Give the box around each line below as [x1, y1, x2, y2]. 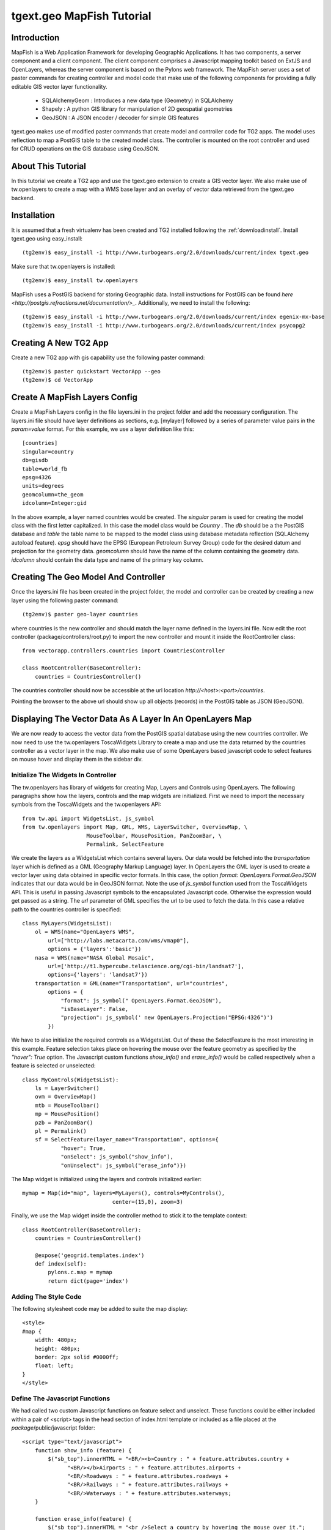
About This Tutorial [11, 161, 87, 171]
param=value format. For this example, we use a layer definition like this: [11, 425, 194, 433]
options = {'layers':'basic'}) [48, 946, 142, 953]
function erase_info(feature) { [34, 1515, 132, 1522]
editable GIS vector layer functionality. [11, 83, 107, 90]
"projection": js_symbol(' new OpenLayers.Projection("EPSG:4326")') [60, 1014, 274, 1021]
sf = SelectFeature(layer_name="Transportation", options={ [34, 1136, 219, 1143]
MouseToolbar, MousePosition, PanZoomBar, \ [86, 832, 222, 839]
